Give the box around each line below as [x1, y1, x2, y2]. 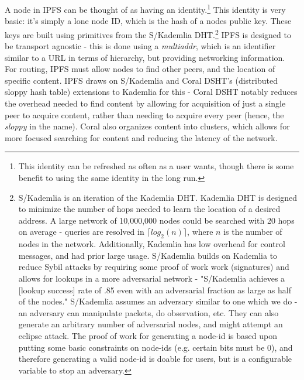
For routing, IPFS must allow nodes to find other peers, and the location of [5, 63, 275, 75]
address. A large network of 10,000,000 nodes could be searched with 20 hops [18, 214, 295, 226]
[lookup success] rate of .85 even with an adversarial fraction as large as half [18, 283, 291, 296]
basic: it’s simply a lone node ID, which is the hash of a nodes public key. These [5, 15, 292, 27]
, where [187, 225, 213, 238]
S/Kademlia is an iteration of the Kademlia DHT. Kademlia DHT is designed [18, 191, 298, 203]
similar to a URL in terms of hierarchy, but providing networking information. [5, 51, 285, 63]
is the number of [223, 225, 282, 238]
